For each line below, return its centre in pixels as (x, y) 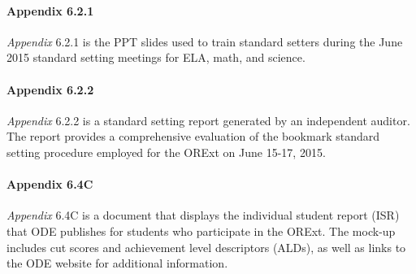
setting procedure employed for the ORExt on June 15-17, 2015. (166, 152)
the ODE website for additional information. (117, 263)
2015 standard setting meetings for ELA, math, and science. (156, 57)
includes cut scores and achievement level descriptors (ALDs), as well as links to (206, 247)
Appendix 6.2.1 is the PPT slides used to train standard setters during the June (205, 41)
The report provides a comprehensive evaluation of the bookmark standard (193, 136)
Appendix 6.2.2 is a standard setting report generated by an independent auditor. (208, 120)
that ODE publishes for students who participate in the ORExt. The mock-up (201, 231)
